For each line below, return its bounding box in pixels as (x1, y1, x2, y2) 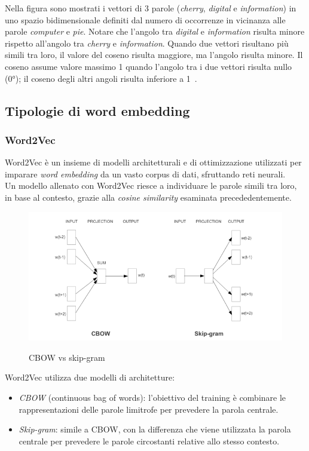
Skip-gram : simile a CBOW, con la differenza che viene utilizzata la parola (19, 423, 291, 435)
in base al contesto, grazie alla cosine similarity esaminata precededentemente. (5, 191, 292, 203)
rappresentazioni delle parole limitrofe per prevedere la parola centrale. (19, 403, 279, 415)
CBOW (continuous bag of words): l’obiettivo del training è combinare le (19, 391, 286, 403)
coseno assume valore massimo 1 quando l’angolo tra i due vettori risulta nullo (5, 60, 292, 72)
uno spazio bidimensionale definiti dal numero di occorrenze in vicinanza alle (5, 13, 286, 26)
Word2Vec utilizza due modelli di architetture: (5, 371, 175, 383)
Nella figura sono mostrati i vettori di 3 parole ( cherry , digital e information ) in (5, 2, 296, 14)
